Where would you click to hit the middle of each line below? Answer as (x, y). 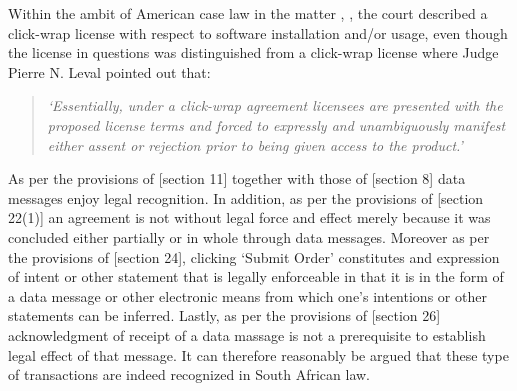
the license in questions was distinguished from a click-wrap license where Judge (253, 52)
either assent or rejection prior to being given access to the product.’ (255, 144)
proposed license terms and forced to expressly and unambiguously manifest (276, 124)
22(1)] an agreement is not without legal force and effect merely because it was (249, 217)
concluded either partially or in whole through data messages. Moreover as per (249, 236)
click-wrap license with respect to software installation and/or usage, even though (258, 32)
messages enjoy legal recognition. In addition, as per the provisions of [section (246, 197)
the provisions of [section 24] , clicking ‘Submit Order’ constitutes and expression (254, 256)
